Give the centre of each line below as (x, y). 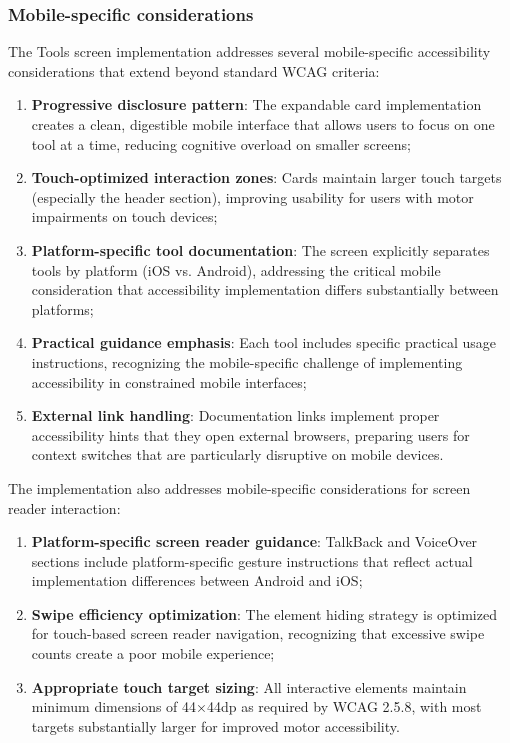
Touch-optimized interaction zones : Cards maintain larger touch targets (266, 177)
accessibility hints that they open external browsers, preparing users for (250, 434)
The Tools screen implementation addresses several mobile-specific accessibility (249, 51)
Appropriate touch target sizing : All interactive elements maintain (249, 686)
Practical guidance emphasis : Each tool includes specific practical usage (264, 342)
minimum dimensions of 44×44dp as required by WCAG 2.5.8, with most (256, 706)
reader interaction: (64, 507)
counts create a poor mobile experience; (153, 653)
